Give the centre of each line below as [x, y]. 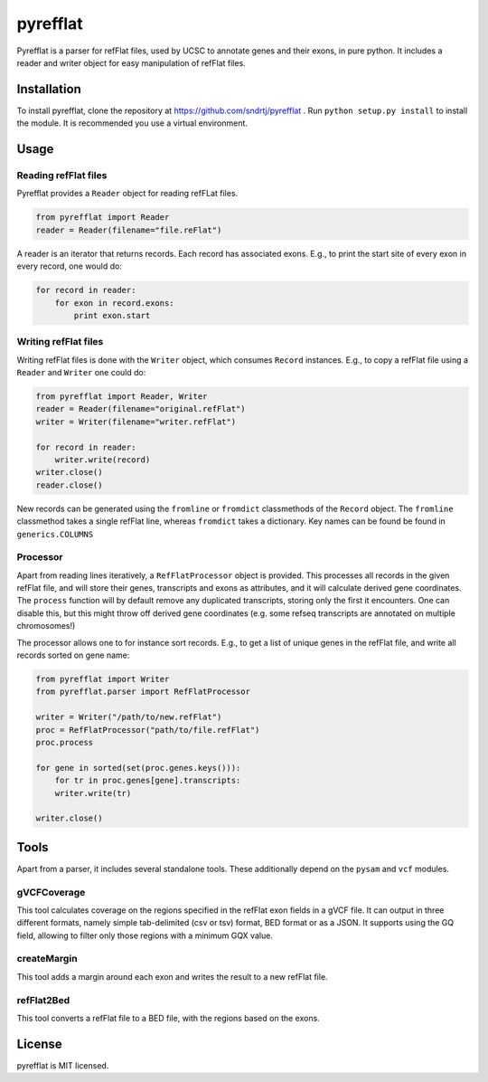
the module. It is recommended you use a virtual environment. [132, 123]
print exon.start [112, 315]
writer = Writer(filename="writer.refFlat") [136, 422]
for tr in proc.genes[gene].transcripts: [148, 781]
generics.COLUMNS [55, 534]
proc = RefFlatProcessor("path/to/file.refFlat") [148, 730]
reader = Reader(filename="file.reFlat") [129, 230]
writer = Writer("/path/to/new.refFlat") [129, 717]
